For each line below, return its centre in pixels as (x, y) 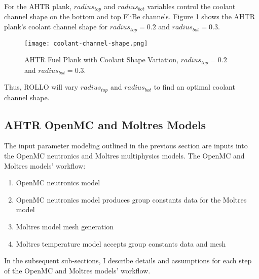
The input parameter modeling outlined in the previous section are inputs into (126, 146)
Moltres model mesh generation (65, 227)
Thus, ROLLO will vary (41, 87)
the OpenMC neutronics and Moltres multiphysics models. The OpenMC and (124, 156)
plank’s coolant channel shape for (56, 27)
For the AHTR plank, (38, 6)
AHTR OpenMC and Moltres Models (105, 124)
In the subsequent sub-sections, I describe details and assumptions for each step (128, 261)
